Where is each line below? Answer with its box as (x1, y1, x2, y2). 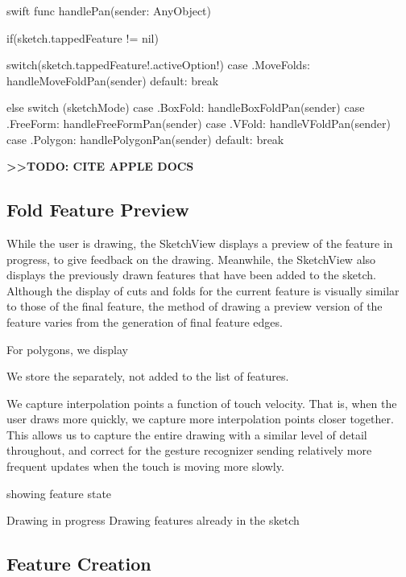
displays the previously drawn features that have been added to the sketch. (6, 266, 377, 283)
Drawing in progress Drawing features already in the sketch (6, 512, 300, 529)
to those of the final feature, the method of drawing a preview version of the (6, 298, 383, 315)
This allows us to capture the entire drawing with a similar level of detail (6, 426, 367, 443)
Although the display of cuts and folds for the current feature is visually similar (6, 282, 400, 299)
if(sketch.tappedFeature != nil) (6, 29, 159, 46)
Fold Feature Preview (6, 197, 189, 222)
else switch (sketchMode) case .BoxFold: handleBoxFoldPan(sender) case (6, 99, 365, 116)
